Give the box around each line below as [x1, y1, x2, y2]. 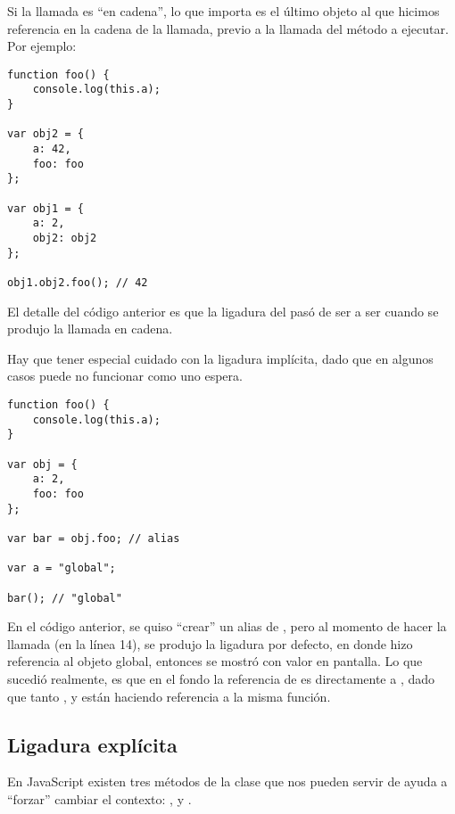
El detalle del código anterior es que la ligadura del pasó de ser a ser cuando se [7, 301, 439, 320]
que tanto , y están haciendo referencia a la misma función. [7, 687, 331, 705]
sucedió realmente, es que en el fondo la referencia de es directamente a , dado [7, 669, 435, 687]
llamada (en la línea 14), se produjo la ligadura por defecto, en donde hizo [7, 634, 413, 653]
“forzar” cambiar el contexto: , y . [7, 789, 192, 808]
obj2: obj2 [32, 232, 97, 244]
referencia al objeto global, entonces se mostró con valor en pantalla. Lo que [7, 652, 423, 670]
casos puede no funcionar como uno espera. [7, 366, 243, 385]
